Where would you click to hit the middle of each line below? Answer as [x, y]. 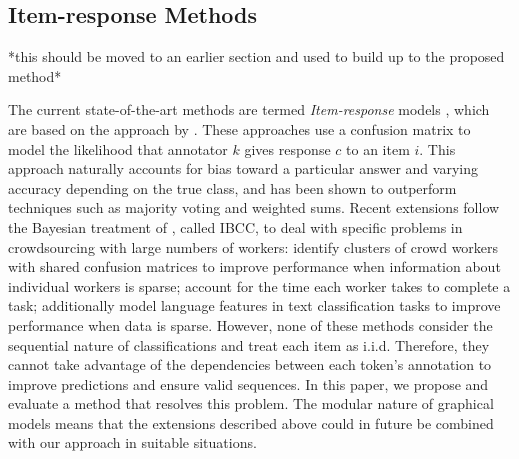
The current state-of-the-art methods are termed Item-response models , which [249, 109]
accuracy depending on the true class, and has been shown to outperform [232, 187]
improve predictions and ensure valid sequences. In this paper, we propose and [248, 383]
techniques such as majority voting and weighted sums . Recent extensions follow [254, 207]
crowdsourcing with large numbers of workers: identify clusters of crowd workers [253, 246]
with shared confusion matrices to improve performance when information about [254, 266]
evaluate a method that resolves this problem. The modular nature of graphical [251, 403]
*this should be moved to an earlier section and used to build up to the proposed [256, 56]
